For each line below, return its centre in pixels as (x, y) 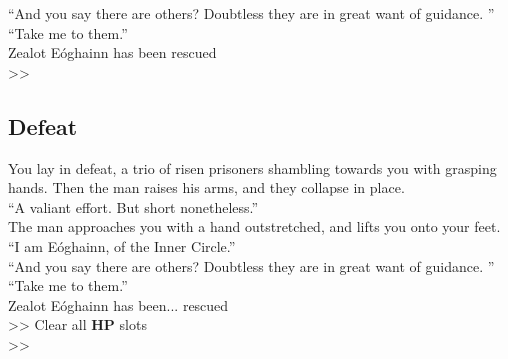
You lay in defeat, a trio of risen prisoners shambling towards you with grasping (252, 167)
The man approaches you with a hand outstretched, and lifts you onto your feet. (254, 226)
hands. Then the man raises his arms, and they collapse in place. (206, 187)
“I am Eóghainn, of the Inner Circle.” (122, 245)
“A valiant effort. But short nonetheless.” (133, 206)
